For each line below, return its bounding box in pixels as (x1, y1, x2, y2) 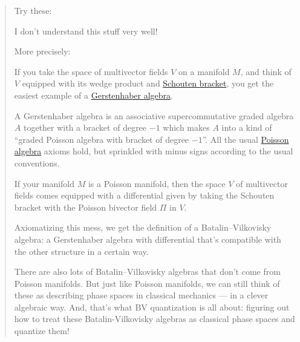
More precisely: (14, 45, 71, 58)
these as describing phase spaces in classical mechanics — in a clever (14, 289, 269, 301)
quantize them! (14, 324, 70, 337)
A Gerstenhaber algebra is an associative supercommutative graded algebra (14, 109, 294, 122)
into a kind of (221, 121, 272, 134)
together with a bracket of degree (23, 121, 147, 134)
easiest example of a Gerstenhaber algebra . (14, 88, 173, 101)
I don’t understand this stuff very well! (14, 24, 158, 37)
